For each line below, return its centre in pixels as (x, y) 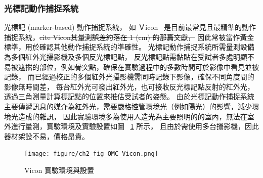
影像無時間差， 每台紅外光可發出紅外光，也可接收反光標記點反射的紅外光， (129, 86)
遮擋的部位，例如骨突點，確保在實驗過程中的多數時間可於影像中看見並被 (138, 66)
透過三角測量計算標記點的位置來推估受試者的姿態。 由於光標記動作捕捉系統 (129, 96)
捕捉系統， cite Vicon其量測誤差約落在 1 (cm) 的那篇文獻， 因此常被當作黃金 (129, 37)
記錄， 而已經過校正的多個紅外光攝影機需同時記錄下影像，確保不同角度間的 (129, 77)
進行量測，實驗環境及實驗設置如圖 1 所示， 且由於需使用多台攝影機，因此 (135, 126)
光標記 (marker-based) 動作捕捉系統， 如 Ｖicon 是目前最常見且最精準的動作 (130, 27)
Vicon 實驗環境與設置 (59, 170)
